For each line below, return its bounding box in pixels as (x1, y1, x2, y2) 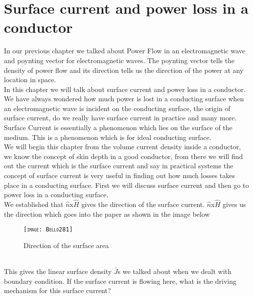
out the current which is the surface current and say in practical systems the (4, 160, 233, 171)
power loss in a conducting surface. (4, 189, 109, 200)
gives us (222, 199, 246, 209)
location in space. (4, 74, 56, 85)
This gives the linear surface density (4, 266, 112, 276)
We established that (4, 199, 64, 209)
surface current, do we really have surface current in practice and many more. (4, 113, 237, 123)
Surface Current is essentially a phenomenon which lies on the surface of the (4, 122, 232, 133)
